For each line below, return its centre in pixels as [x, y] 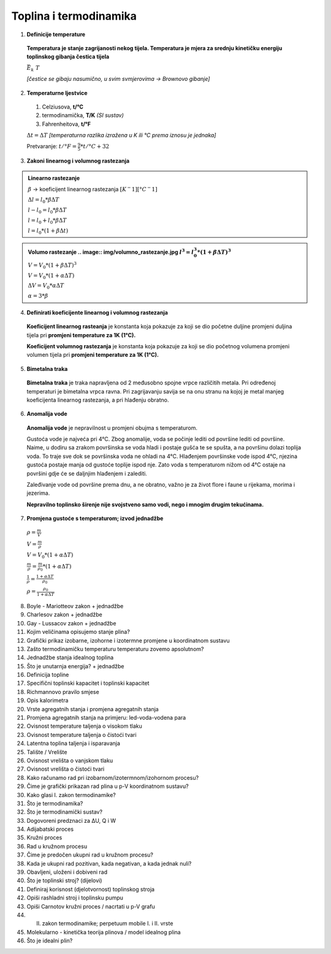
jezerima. [38, 493]
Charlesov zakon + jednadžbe [64, 615]
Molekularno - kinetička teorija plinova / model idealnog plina [104, 932]
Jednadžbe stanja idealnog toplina [70, 658]
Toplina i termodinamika [74, 16]
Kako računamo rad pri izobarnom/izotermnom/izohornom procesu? [113, 777]
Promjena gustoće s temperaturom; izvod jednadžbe [95, 519]
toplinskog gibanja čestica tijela [68, 57]
